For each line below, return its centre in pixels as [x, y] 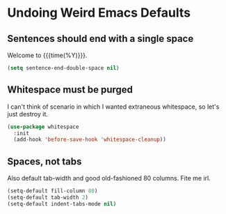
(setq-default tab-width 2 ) [48, 197]
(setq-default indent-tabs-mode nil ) [62, 204]
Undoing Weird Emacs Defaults [99, 13]
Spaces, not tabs [45, 161]
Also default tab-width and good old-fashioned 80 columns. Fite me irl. [109, 178]
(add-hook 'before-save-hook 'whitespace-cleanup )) [90, 140]
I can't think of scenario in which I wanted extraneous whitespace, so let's [113, 107]
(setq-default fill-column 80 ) [53, 191]
